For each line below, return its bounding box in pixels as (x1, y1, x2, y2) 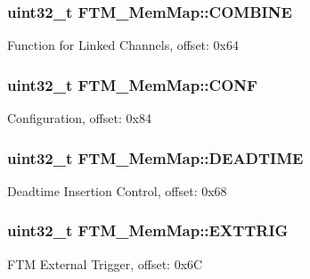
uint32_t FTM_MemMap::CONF (7, 73, 257, 95)
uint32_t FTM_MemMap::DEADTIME (7, 146, 304, 168)
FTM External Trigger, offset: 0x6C (7, 254, 203, 273)
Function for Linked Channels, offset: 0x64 (7, 36, 239, 54)
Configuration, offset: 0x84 (7, 109, 151, 127)
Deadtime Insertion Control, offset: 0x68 (7, 181, 227, 200)
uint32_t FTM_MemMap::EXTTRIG (7, 219, 289, 242)
